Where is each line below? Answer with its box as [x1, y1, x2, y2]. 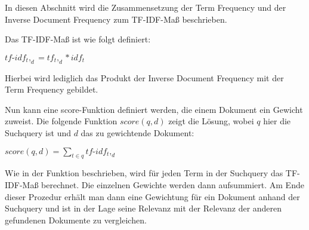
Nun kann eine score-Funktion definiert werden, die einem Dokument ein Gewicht [5, 103, 303, 115]
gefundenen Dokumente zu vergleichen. [5, 213, 147, 226]
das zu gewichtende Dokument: [81, 126, 194, 139]
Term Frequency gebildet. [5, 83, 98, 96]
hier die [263, 115, 291, 127]
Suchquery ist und [5, 126, 71, 139]
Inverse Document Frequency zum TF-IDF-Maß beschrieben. [5, 13, 227, 25]
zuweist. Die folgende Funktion [5, 115, 118, 127]
